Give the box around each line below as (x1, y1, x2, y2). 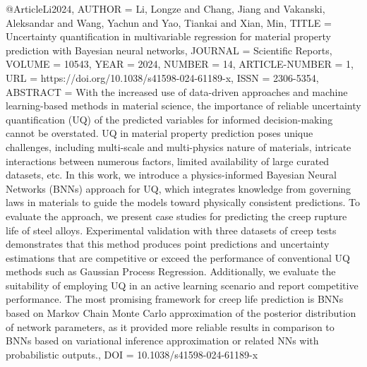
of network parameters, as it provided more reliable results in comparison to (6, 319, 335, 334)
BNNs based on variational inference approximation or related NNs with (6, 333, 319, 348)
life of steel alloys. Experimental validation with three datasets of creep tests (6, 222, 337, 237)
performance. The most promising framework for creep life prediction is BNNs (6, 291, 344, 306)
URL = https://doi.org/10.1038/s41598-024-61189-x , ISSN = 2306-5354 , (6, 70, 319, 85)
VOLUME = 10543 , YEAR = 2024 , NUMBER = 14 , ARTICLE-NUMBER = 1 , (6, 56, 354, 71)
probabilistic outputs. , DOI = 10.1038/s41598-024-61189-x (6, 347, 258, 361)
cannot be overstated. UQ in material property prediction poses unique (6, 126, 313, 140)
